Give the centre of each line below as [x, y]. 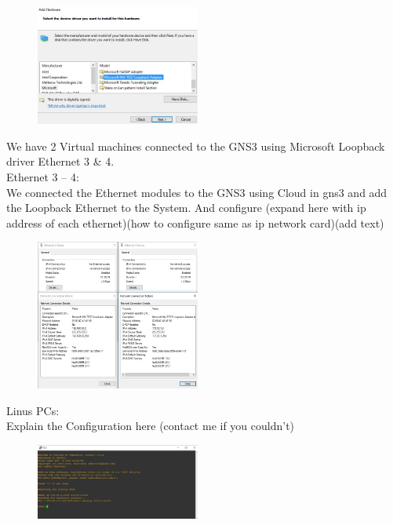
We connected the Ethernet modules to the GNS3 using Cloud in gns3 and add [197, 192]
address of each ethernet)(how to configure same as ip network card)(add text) [195, 222]
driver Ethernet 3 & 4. [60, 161]
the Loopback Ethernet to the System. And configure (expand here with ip [186, 208]
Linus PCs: [33, 410]
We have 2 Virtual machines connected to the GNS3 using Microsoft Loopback [196, 146]
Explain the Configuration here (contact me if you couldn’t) [151, 426]
